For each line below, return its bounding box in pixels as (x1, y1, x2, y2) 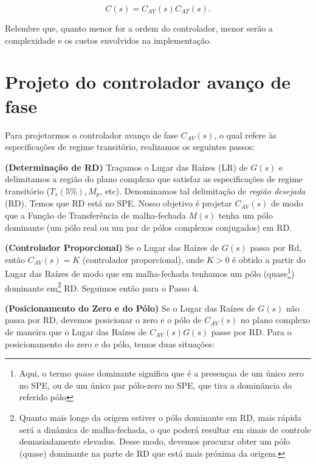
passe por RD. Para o (211, 325, 292, 338)
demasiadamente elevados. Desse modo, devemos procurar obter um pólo (19, 435, 290, 448)
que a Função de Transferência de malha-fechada (5, 208, 186, 221)
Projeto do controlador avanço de (5, 69, 291, 94)
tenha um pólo (218, 208, 273, 221)
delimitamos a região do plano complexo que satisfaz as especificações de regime (5, 172, 303, 185)
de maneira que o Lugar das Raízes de (5, 325, 147, 338)
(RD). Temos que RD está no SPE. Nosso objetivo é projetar (5, 197, 232, 210)
